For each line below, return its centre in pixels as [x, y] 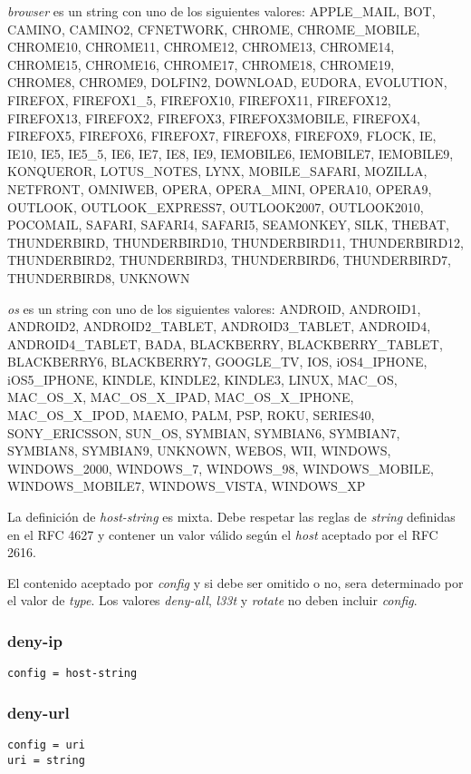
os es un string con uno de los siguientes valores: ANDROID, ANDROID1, [214, 308]
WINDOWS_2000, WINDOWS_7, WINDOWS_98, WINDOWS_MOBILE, [221, 468]
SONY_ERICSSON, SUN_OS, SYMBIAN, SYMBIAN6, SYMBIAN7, [204, 432]
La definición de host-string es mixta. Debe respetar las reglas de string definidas [231, 517]
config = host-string [72, 674]
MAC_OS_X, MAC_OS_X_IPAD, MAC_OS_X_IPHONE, [181, 397]
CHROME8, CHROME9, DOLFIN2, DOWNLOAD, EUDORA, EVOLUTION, [227, 82]
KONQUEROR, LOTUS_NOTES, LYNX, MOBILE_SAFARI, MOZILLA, [217, 171]
